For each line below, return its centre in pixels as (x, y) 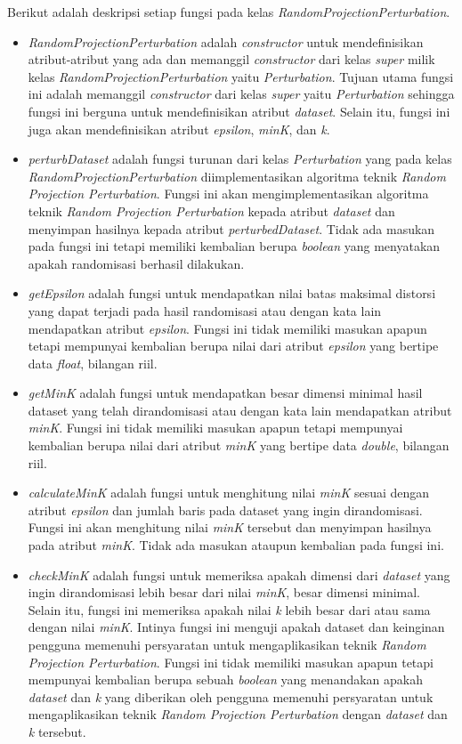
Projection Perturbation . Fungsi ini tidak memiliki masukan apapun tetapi (231, 662)
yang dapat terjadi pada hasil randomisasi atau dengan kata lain (205, 310)
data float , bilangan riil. (93, 363)
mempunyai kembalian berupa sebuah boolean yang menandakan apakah (226, 679)
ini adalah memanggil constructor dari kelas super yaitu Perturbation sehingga (241, 94)
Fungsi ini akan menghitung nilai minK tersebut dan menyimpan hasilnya (230, 527)
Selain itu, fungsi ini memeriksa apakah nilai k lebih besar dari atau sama (229, 609)
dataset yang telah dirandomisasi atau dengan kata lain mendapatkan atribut (240, 410)
